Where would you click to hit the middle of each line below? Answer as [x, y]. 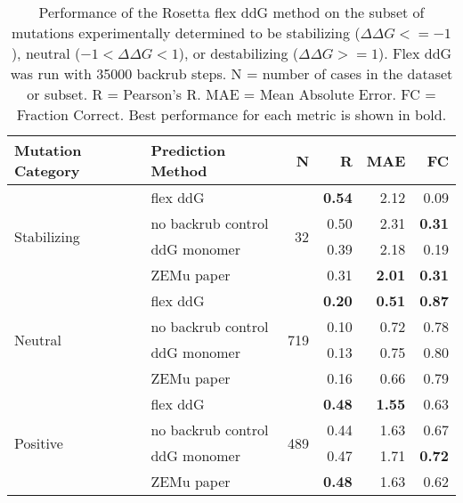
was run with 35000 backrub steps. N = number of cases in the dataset [231, 73]
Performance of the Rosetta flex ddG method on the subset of [231, 12]
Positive [39, 442]
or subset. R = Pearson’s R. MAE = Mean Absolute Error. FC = [231, 94]
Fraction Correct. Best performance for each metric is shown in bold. [231, 114]
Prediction [188, 150]
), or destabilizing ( [239, 53]
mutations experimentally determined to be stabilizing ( [186, 32]
